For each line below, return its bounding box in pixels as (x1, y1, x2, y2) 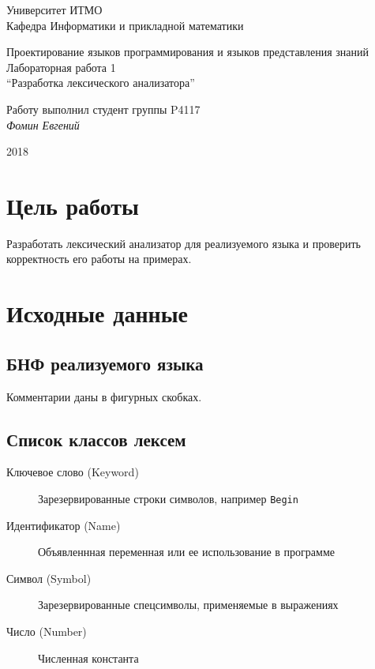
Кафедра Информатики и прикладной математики (6, 17, 244, 33)
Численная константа (38, 649, 139, 666)
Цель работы (6, 189, 139, 221)
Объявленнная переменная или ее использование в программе (38, 543, 335, 560)
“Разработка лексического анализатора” (6, 74, 195, 91)
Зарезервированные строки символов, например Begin (38, 490, 298, 507)
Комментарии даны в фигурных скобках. (6, 388, 202, 404)
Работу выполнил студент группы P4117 (6, 100, 201, 117)
